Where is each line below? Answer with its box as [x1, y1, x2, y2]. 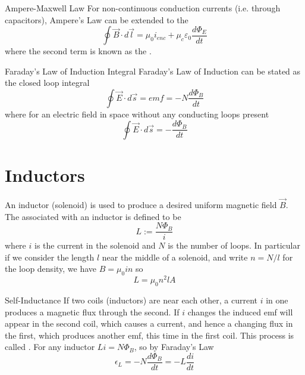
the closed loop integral [5, 76, 90, 89]
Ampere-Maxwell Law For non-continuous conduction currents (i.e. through [5, 2, 281, 14]
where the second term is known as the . [5, 45, 152, 57]
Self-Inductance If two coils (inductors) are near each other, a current [5, 294, 258, 306]
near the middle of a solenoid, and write [102, 250, 248, 263]
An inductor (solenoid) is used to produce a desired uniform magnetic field [5, 198, 277, 210]
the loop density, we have [5, 262, 97, 275]
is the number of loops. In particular [168, 239, 300, 252]
